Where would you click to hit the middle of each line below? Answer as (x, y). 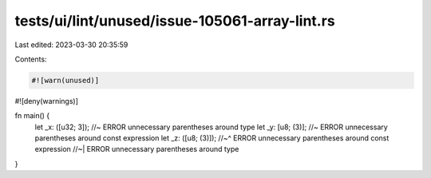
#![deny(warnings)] (47, 101)
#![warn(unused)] (65, 80)
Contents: (31, 59)
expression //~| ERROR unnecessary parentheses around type (137, 149)
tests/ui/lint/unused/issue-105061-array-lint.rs (175, 21)
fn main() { (32, 116)
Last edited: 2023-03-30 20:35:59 (71, 45)
